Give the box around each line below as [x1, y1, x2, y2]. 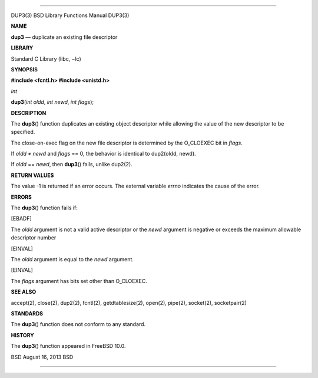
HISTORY [11, 331, 35, 338]
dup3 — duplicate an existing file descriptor [11, 33, 118, 41]
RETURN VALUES [11, 172, 54, 179]
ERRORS [11, 193, 32, 200]
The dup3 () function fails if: [11, 204, 78, 212]
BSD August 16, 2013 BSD [11, 353, 74, 360]
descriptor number [11, 234, 57, 241]
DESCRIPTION [11, 109, 47, 116]
